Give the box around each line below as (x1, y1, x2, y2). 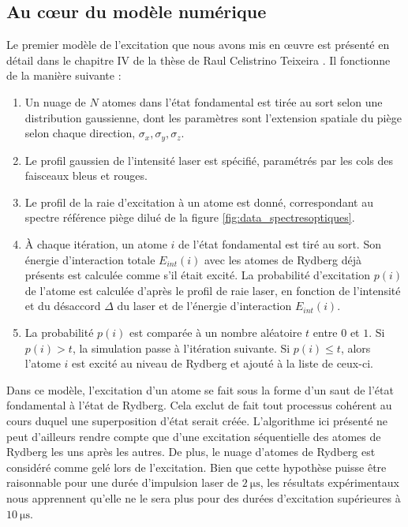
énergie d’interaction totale (24, 251, 155, 267)
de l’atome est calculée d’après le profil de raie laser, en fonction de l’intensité (24, 282, 401, 298)
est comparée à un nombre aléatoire (129, 323, 302, 340)
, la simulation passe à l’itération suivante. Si (72, 339, 290, 356)
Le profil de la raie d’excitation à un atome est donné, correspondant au (24, 193, 373, 210)
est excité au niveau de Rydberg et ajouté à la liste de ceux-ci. (72, 355, 373, 372)
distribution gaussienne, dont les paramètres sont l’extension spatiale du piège (24, 109, 402, 125)
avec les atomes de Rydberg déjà (204, 251, 362, 267)
